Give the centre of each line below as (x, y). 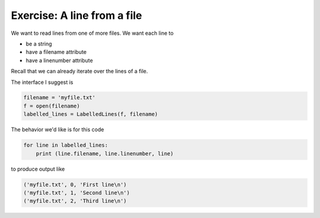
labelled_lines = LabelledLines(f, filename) (91, 114)
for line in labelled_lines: (66, 145)
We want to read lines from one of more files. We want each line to (92, 33)
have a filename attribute (56, 52)
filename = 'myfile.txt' (60, 98)
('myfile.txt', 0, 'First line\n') (75, 184)
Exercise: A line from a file (76, 15)
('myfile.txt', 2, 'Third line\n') (75, 201)
